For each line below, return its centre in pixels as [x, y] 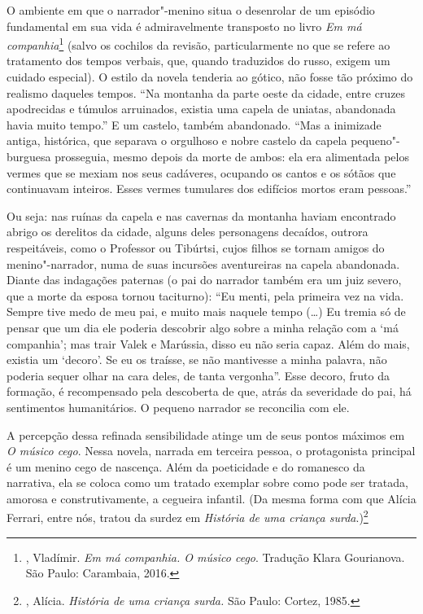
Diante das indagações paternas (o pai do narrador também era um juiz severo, [204, 280]
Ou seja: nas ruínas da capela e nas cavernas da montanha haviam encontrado [201, 215]
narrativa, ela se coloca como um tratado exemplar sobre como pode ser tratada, [207, 482]
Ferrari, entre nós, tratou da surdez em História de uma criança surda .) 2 [188, 516]
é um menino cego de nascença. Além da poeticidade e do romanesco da [186, 466]
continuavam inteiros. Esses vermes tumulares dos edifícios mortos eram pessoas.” [209, 189]
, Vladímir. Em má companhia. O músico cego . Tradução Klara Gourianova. [215, 557]
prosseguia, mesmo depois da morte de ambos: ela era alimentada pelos [232, 156]
